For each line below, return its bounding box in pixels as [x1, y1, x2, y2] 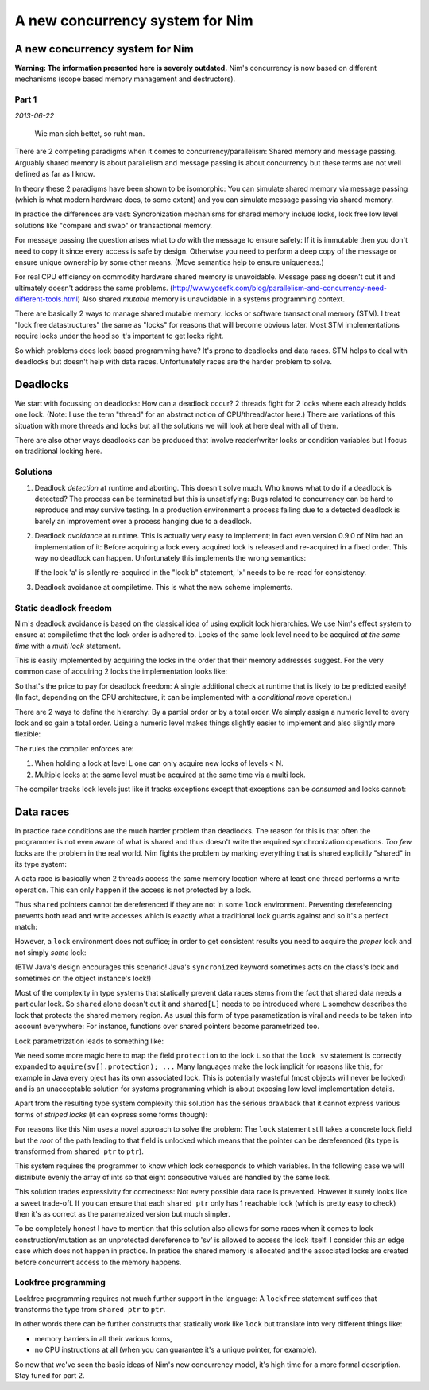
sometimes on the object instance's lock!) [14, 973, 152, 983]
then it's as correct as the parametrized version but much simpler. [14, 1209, 230, 1218]
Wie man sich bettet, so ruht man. [34, 128, 145, 138]
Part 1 [14, 94, 37, 105]
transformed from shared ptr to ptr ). [14, 1147, 145, 1156]
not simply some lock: [14, 947, 87, 957]
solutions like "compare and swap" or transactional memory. [14, 220, 213, 230]
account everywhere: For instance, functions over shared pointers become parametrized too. [14, 1022, 319, 1031]
